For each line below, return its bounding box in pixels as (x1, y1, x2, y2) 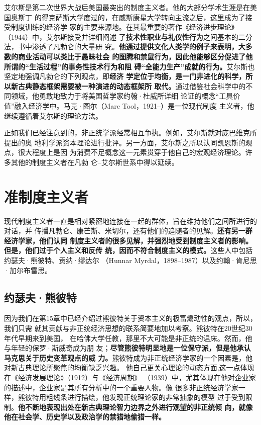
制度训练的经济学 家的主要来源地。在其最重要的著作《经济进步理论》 (11, 22, 235, 32)
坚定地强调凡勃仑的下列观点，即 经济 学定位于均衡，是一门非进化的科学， (4, 71, 246, 81)
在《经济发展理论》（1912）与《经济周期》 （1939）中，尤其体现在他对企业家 (4, 372, 256, 382)
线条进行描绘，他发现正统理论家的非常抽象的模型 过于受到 (53, 392, 245, 402)
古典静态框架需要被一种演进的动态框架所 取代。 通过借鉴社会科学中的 (18, 80, 246, 91)
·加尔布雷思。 (4, 265, 52, 275)
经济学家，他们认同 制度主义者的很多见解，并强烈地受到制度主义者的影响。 (4, 235, 253, 245)
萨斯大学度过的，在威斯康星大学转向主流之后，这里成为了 (55, 12, 245, 22)
